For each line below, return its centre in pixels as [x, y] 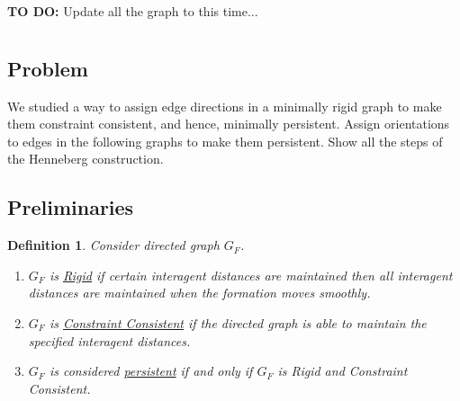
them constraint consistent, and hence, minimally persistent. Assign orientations [229, 124]
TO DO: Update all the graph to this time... [133, 11]
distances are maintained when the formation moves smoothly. [199, 293]
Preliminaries [71, 207]
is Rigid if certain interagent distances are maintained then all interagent [251, 275]
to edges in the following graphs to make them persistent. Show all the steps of [225, 141]
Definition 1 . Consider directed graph [113, 245]
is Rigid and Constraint [343, 371]
